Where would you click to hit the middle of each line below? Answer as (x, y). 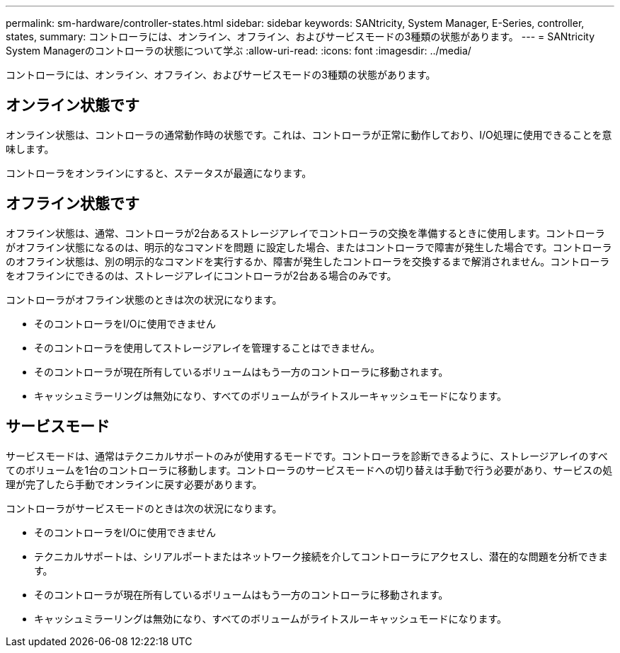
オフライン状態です (73, 204)
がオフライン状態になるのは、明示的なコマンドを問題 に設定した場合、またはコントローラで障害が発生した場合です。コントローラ (309, 247)
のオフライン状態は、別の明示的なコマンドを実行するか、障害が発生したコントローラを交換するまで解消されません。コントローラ (308, 261)
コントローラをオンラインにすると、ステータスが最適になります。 (159, 173)
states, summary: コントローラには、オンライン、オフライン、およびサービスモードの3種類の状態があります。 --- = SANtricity (300, 36)
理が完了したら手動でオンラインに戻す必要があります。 (134, 484)
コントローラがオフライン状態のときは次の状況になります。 (144, 299)
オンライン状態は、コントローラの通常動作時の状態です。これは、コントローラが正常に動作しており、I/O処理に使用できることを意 (309, 134)
